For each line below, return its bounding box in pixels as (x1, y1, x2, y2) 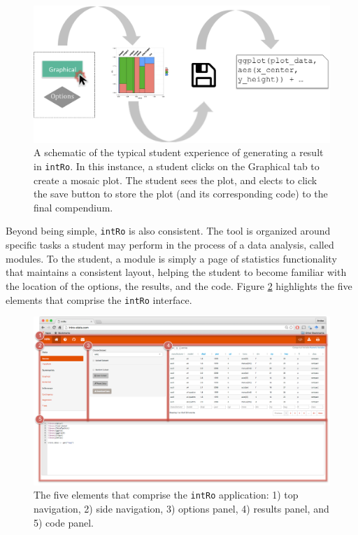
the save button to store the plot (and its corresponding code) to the (34, 186, 328, 201)
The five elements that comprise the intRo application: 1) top (34, 487, 299, 502)
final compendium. (34, 200, 113, 214)
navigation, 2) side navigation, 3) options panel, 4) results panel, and (34, 501, 329, 515)
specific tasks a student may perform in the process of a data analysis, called (6, 237, 334, 252)
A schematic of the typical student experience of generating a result (34, 145, 324, 160)
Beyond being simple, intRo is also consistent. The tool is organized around (6, 223, 331, 238)
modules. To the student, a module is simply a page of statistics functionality (6, 251, 337, 265)
